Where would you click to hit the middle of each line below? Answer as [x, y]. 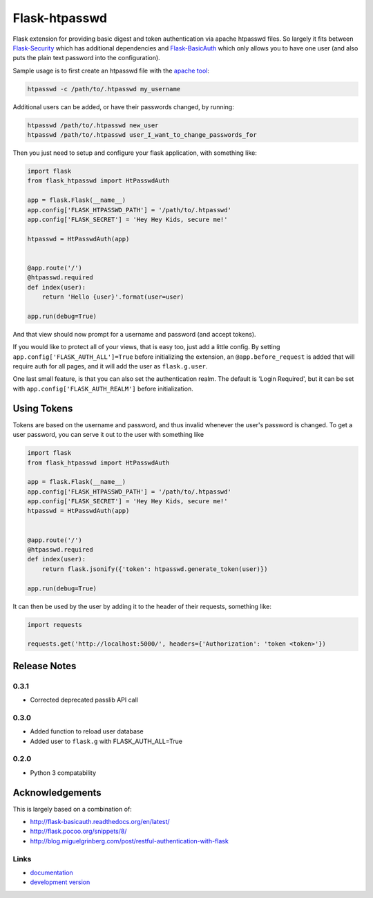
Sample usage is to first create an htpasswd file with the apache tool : [111, 71]
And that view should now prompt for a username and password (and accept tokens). [134, 334]
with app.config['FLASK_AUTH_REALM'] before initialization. [103, 389]
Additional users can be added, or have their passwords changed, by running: [123, 106]
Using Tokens [43, 408]
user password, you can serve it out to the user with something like [108, 435]
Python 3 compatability [63, 773]
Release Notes [45, 666]
